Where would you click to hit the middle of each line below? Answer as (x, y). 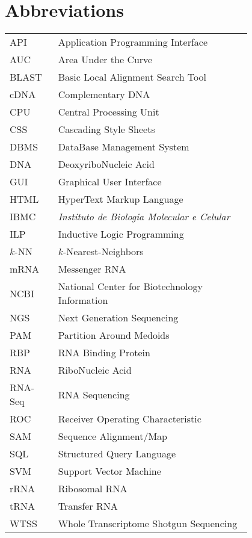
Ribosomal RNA (93, 489)
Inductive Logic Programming (121, 234)
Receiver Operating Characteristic (130, 419)
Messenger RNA (92, 269)
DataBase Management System (124, 147)
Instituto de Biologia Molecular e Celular (144, 217)
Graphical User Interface (110, 182)
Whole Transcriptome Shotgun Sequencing (148, 524)
